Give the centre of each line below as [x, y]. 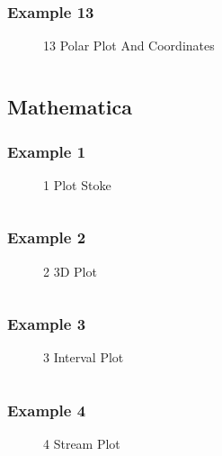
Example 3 [47, 324]
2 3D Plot [70, 271]
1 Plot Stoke [77, 184]
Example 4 [47, 410]
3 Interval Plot [84, 357]
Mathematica [70, 107]
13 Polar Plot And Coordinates [129, 46]
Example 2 [47, 237]
